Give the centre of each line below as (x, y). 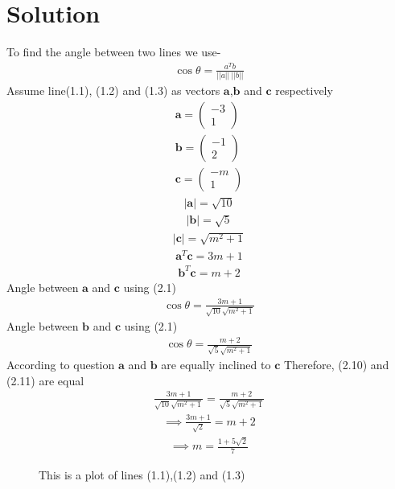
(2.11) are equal (45, 380)
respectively (304, 90)
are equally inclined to (216, 365)
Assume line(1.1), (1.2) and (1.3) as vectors (113, 90)
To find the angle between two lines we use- (114, 52)
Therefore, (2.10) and (336, 365)
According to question (61, 365)
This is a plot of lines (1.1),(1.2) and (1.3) (142, 474)
